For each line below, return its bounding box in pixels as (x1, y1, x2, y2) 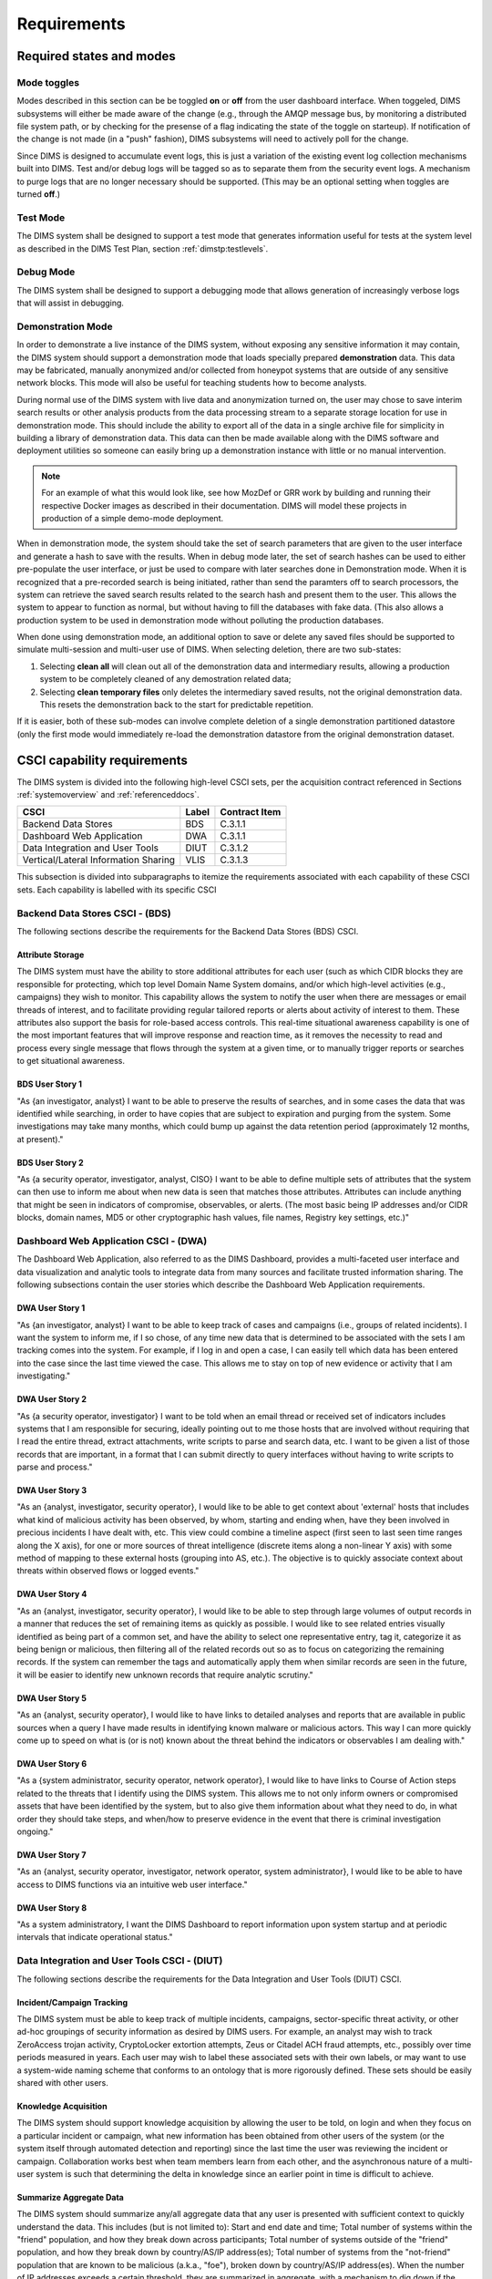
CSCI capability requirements (16, 752, 189, 768)
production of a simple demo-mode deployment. (41, 512, 224, 523)
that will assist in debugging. (16, 297, 125, 309)
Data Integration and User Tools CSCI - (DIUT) (16, 1954, 223, 1967)
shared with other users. (16, 2077, 109, 2088)
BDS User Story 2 (16, 1157, 84, 1168)
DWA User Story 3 (16, 1485, 87, 1496)
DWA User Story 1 (16, 1303, 86, 1314)
